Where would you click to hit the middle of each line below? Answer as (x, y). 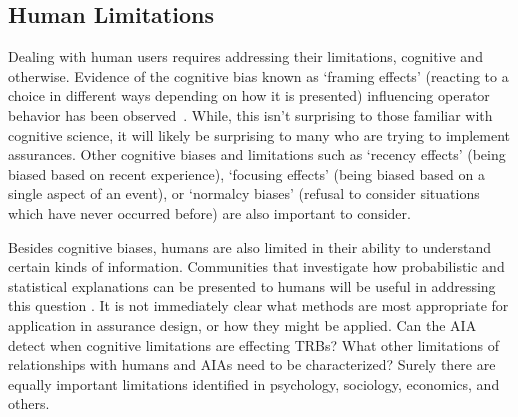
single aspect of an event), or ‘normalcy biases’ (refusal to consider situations (244, 193)
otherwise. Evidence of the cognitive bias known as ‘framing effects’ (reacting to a (258, 75)
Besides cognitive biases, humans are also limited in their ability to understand (250, 246)
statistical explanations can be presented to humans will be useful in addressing (252, 285)
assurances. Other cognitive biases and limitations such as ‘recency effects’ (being (257, 154)
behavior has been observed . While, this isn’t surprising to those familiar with (250, 114)
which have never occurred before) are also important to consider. (209, 212)
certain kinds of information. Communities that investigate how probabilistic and (256, 266)
